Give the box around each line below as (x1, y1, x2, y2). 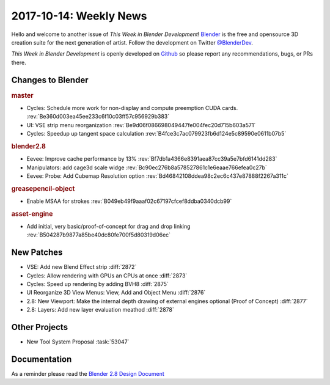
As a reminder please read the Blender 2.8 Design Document (11, 370, 164, 378)
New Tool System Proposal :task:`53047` (26, 338, 130, 345)
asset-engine (11, 210, 53, 218)
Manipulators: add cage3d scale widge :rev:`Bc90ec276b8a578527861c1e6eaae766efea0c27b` (26, 164, 267, 171)
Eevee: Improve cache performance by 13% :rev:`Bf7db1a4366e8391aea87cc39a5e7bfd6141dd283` (26, 155, 277, 163)
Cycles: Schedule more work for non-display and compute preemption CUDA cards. (26, 104, 238, 111)
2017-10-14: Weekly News (11, 9, 147, 23)
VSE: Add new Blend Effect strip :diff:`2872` (26, 263, 137, 271)
